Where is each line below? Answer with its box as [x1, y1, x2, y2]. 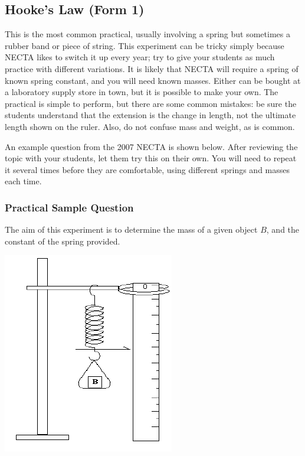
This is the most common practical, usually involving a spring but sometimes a [5, 28, 290, 40]
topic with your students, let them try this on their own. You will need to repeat [5, 152, 297, 164]
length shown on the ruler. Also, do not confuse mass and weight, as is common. [5, 120, 295, 132]
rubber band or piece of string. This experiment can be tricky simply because [5, 39, 284, 51]
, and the [266, 223, 300, 236]
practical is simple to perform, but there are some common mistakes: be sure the [5, 97, 297, 109]
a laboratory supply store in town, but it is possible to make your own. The [5, 86, 278, 98]
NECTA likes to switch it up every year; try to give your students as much [5, 51, 275, 63]
